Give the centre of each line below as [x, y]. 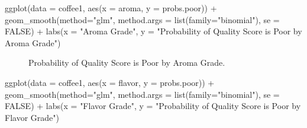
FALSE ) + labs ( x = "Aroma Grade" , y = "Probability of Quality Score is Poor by [153, 31]
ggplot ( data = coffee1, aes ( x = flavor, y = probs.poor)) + [110, 82]
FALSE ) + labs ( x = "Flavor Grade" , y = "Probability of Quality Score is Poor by [153, 106]
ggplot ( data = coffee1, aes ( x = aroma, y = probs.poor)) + [111, 8]
